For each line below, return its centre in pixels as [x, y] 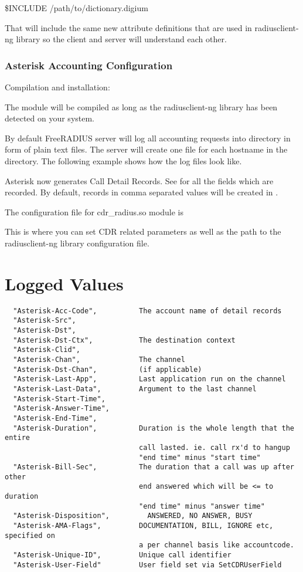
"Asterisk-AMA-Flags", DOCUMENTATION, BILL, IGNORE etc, [143, 526]
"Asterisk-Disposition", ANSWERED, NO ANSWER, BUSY [133, 516]
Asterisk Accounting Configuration [89, 65]
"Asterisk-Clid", [47, 350]
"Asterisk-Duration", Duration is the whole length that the [154, 428]
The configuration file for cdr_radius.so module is [94, 211]
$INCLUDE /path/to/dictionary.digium [76, 8]
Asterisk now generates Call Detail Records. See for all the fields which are [139, 180]
